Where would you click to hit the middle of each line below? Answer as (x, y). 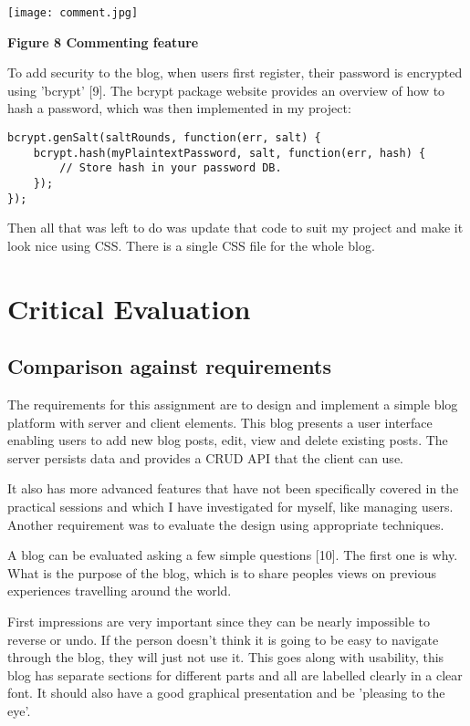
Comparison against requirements (169, 366)
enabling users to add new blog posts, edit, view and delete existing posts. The (228, 440)
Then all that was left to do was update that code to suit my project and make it (235, 228)
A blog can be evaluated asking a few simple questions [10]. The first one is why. (233, 555)
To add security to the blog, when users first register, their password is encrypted (235, 73)
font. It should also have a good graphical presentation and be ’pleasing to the (226, 693)
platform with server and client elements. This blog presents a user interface (220, 422)
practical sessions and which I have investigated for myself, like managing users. (230, 507)
